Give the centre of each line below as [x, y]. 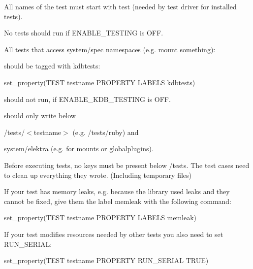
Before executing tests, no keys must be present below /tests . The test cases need [127, 165]
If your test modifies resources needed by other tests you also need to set [114, 234]
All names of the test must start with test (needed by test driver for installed [120, 6]
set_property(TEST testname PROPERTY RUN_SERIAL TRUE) [106, 260]
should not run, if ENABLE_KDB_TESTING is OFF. [87, 99]
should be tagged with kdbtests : [52, 66]
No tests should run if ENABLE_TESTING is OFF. [84, 33]
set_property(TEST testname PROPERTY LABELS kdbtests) [100, 82]
